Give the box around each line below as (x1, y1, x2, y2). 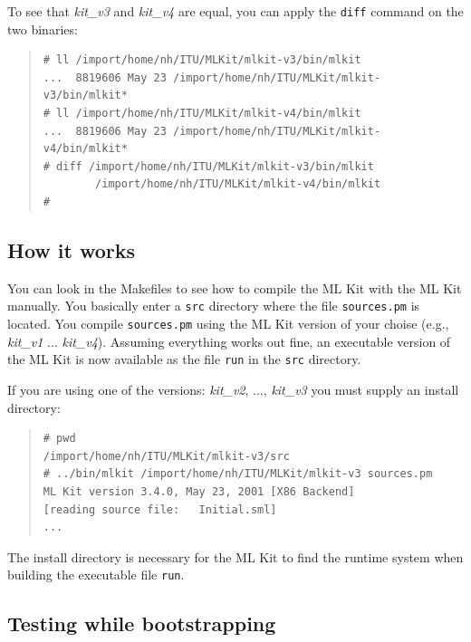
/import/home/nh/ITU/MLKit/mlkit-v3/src (43, 449, 290, 463)
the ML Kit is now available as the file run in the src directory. (7, 350, 361, 369)
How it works (7, 235, 136, 264)
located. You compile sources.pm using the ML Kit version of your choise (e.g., (7, 314, 449, 333)
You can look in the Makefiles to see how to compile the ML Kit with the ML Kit (7, 278, 462, 297)
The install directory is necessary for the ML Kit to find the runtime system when (7, 547, 464, 566)
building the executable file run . (7, 565, 185, 584)
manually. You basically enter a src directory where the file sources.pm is (7, 296, 420, 315)
